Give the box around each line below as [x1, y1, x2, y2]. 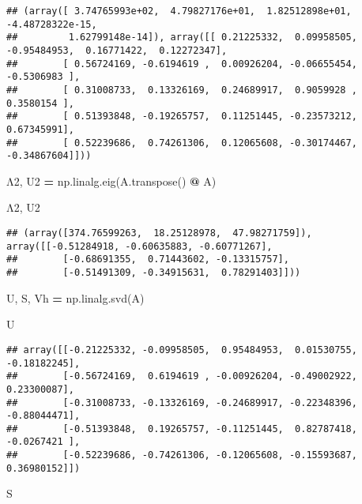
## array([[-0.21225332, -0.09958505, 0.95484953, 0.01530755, [6, 344, 357, 355]
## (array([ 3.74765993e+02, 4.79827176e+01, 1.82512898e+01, [6, 6, 352, 17]
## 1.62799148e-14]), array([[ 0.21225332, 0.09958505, [6, 32, 357, 43]
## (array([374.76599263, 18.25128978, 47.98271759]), [6, 228, 312, 239]
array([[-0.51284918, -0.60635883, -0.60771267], [6, 240, 273, 252]
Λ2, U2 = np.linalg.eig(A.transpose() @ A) [6, 172, 217, 189]
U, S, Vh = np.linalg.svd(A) [6, 289, 145, 306]
